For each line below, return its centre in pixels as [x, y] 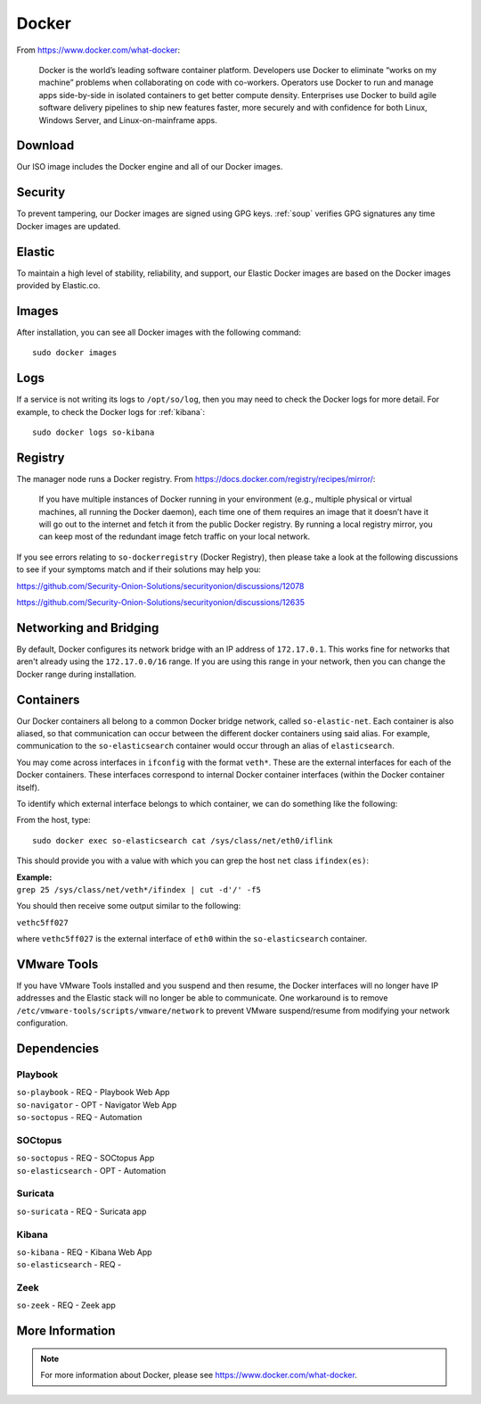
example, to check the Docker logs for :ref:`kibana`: [111, 411]
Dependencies [58, 1048]
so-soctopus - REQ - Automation [79, 1117]
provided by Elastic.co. [58, 285]
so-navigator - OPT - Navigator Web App [97, 1105]
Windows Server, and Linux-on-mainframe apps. [128, 120]
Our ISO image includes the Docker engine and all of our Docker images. [150, 167]
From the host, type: [53, 820]
